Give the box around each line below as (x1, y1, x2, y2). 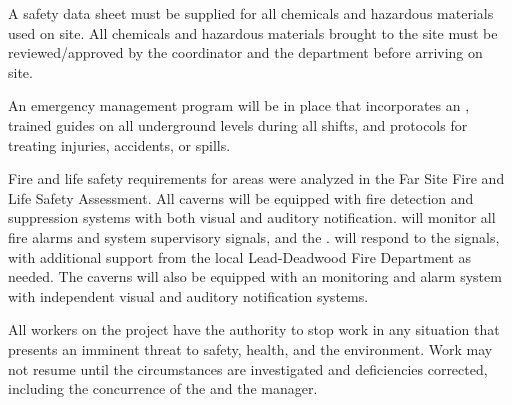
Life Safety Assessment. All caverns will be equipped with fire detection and (8, 187, 474, 208)
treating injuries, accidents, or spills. (8, 134, 231, 155)
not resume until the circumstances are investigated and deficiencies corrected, (8, 358, 488, 379)
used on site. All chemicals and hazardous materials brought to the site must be (8, 22, 498, 43)
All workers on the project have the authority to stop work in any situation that (8, 319, 500, 340)
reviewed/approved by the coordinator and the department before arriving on (8, 42, 483, 63)
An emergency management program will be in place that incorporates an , (8, 95, 470, 116)
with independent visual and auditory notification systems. (8, 285, 369, 306)
